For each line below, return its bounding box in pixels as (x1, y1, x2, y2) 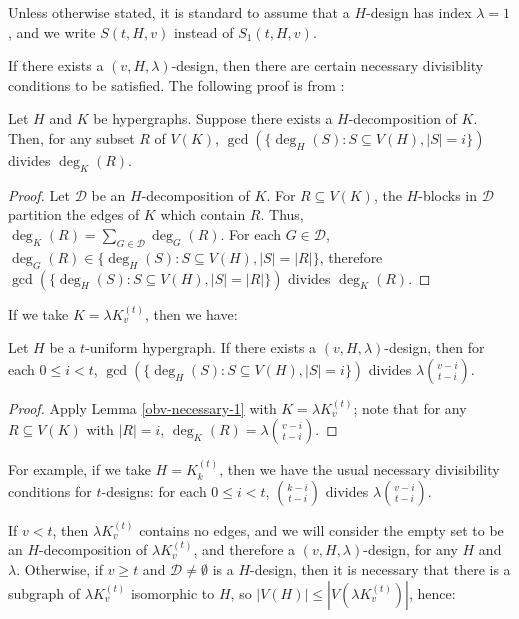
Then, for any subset (8, 127, 135, 148)
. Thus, (260, 204, 304, 225)
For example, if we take (8, 459, 151, 480)
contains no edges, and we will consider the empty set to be (139, 519, 504, 540)
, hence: (408, 582, 456, 603)
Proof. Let (8, 184, 70, 205)
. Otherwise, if (16, 558, 104, 579)
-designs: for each (101, 480, 207, 501)
